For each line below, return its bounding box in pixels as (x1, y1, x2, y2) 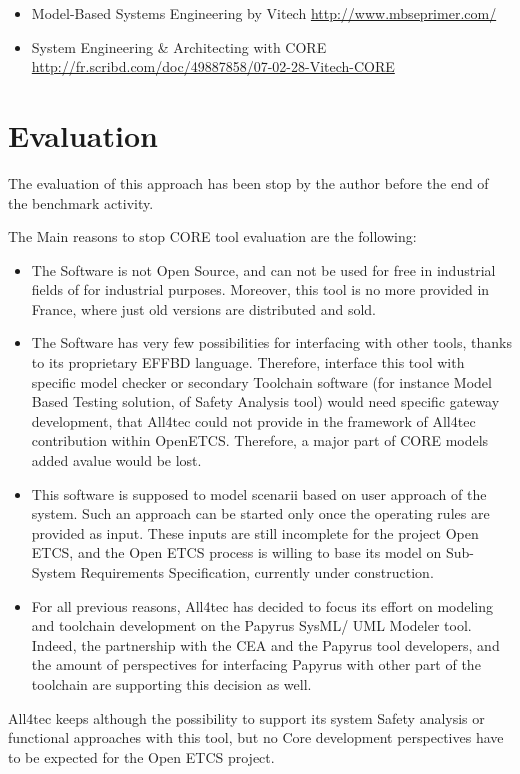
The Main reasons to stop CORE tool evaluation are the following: (8, 226, 417, 247)
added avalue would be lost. (31, 450, 202, 471)
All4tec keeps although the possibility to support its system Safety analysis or (8, 707, 485, 728)
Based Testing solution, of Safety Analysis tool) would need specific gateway (31, 391, 500, 412)
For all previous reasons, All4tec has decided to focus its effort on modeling (31, 595, 494, 616)
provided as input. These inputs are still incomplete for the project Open (31, 522, 479, 543)
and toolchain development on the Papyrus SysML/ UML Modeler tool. (31, 615, 472, 636)
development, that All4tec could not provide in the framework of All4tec (31, 410, 476, 431)
